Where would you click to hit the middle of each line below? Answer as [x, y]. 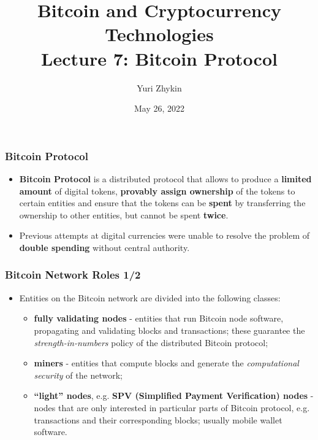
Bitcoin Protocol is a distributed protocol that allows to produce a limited [165, 178]
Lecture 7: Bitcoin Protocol [159, 58]
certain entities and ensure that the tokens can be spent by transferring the [162, 203]
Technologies [159, 34]
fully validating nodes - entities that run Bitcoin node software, [159, 318]
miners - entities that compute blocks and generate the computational [166, 363]
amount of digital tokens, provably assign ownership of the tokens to [157, 191]
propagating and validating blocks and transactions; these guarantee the [169, 330]
